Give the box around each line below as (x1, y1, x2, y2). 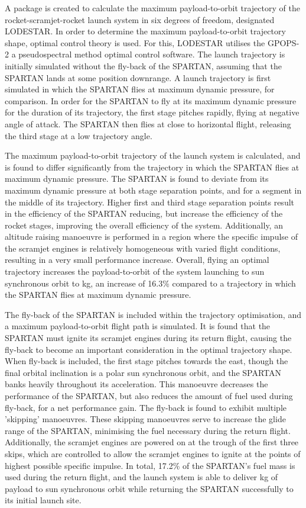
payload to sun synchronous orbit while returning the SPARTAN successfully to (5, 482, 294, 494)
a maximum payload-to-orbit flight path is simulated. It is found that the (5, 320, 271, 332)
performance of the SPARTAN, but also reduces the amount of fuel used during (5, 390, 293, 401)
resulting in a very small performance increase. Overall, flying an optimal (5, 253, 269, 266)
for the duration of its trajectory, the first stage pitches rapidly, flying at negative (5, 106, 300, 118)
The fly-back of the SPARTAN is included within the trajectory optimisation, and (5, 308, 301, 320)
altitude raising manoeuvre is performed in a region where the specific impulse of (5, 230, 298, 243)
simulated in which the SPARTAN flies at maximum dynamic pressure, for (5, 83, 275, 95)
